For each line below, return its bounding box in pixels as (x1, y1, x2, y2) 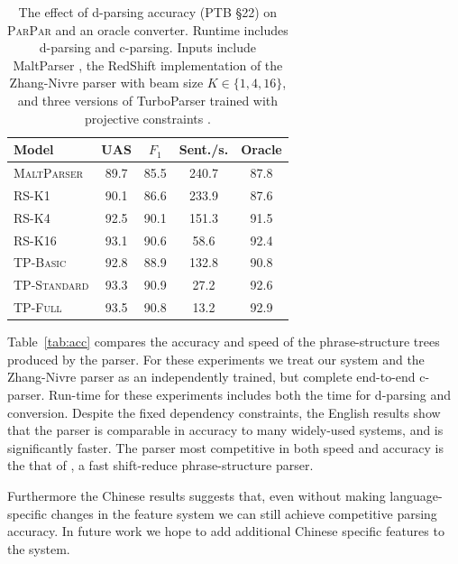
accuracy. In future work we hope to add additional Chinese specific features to (7, 522, 444, 541)
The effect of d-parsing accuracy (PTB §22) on (18, 3, 278, 21)
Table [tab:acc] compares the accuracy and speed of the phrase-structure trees (7, 332, 440, 351)
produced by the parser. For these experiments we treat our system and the (7, 349, 425, 368)
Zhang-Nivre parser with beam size (9, 73, 204, 92)
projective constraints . (84, 108, 211, 127)
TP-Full (14, 298, 62, 317)
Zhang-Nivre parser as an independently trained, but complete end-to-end (7, 367, 416, 386)
